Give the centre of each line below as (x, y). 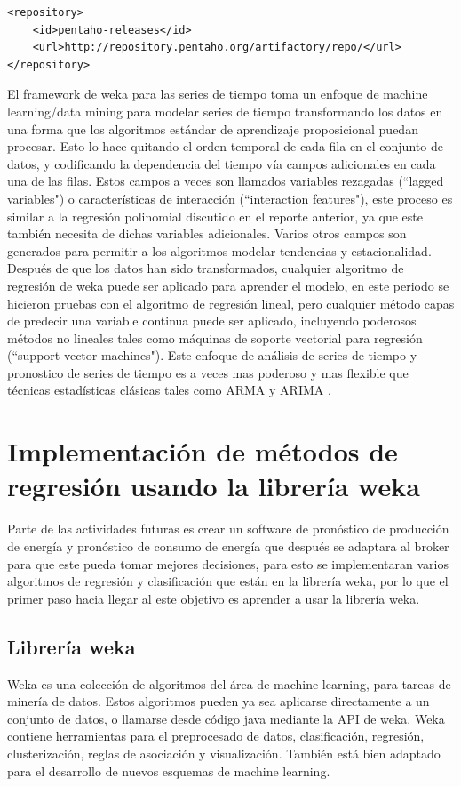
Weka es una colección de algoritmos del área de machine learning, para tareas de (229, 683)
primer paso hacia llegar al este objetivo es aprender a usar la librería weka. (214, 598)
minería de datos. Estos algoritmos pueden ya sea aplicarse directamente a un (219, 701)
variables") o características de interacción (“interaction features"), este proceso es (230, 198)
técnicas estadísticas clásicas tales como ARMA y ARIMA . (169, 390)
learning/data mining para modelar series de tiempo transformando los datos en (225, 111)
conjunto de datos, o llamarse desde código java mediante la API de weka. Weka (226, 718)
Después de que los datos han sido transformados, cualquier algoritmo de (206, 268)
